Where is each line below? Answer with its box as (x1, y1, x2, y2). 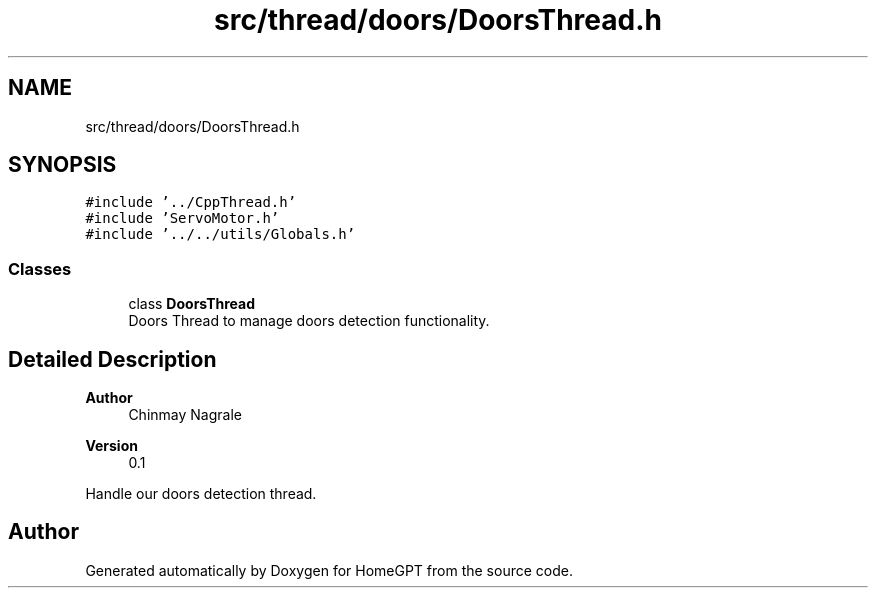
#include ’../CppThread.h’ (85, 194, 297, 211)
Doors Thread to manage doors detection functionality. (128, 312, 490, 330)
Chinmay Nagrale (128, 406, 242, 424)
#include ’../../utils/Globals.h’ (85, 226, 356, 243)
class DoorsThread (128, 295, 256, 313)
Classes (8, 258, 72, 279)
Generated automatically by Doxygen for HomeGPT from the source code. (85, 561, 573, 579)
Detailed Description (8, 346, 217, 372)
